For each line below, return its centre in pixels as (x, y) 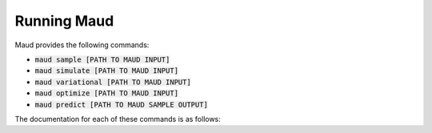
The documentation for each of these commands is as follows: (118, 119)
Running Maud (64, 21)
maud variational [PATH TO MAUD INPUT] (113, 82)
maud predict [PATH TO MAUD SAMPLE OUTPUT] (121, 105)
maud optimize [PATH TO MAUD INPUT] (107, 93)
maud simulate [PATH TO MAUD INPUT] (107, 71)
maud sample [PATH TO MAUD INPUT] (102, 59)
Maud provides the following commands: (82, 45)
